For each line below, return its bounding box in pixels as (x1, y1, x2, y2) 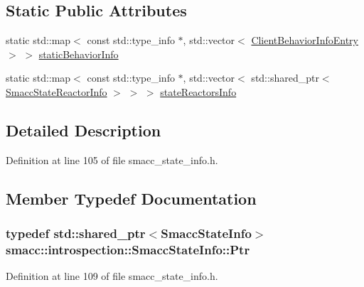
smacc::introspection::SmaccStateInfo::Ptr (6, 241, 250, 258)
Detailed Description (6, 119, 161, 141)
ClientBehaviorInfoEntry (251, 33, 358, 48)
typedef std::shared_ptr (6, 224, 146, 242)
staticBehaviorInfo (38, 46, 119, 61)
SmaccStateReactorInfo (6, 84, 107, 99)
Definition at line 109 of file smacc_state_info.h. (6, 269, 218, 283)
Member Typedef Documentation (6, 187, 257, 209)
